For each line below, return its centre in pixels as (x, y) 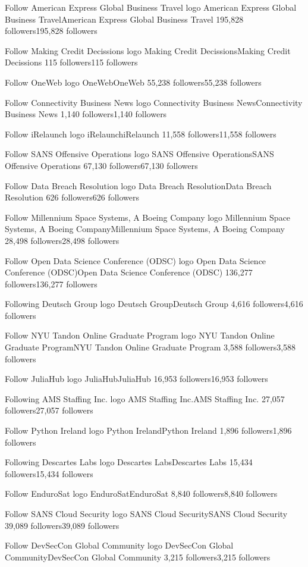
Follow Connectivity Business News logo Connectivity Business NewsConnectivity (154, 102)
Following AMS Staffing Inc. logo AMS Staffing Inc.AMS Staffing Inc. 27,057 (145, 398)
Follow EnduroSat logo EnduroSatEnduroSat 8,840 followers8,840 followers (141, 494)
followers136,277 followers (51, 283)
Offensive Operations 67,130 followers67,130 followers (101, 165)
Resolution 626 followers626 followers (72, 197)
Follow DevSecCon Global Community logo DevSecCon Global (119, 545)
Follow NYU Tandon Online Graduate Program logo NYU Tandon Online (140, 335)
